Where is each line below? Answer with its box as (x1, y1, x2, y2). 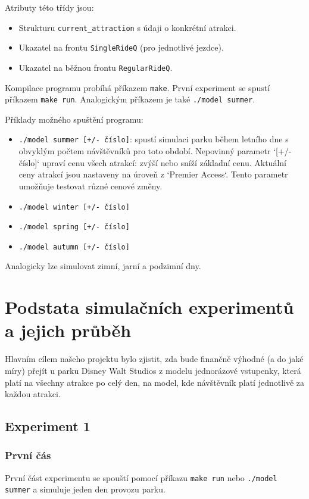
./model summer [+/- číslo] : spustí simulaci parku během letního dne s (18, 133, 289, 145)
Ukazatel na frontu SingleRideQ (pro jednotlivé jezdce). (18, 41, 224, 54)
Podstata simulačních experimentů (5, 295, 294, 319)
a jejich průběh (5, 318, 132, 342)
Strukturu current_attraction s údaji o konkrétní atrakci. (18, 21, 236, 33)
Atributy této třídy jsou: (5, 1, 94, 13)
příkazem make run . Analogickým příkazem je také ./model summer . (5, 93, 255, 105)
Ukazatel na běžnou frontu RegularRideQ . (18, 61, 173, 73)
